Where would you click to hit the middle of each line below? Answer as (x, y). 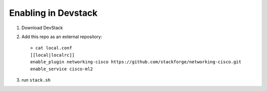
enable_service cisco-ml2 (62, 69)
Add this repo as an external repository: (62, 37)
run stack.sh (36, 80)
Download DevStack (42, 28)
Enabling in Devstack (53, 13)
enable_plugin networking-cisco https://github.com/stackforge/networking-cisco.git (136, 62)
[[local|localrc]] (53, 55)
